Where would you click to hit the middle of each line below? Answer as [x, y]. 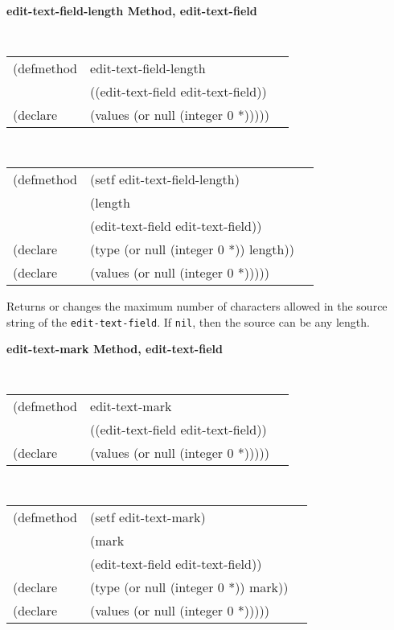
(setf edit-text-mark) [148, 517]
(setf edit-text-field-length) [165, 179]
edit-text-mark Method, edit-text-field [115, 349]
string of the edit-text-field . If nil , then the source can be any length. [188, 321]
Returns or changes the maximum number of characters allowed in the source [197, 305]
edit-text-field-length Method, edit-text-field [132, 10]
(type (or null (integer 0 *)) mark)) [189, 587]
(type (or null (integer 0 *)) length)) [192, 249]
